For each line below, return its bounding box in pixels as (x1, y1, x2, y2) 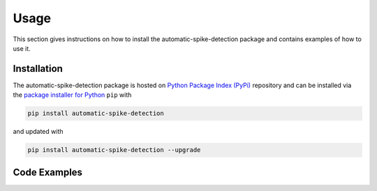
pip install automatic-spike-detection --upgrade (27, 146, 201, 154)
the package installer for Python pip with (13, 91, 132, 99)
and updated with (13, 128, 64, 136)
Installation (13, 63, 63, 75)
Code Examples (13, 166, 83, 178)
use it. (13, 44, 31, 52)
